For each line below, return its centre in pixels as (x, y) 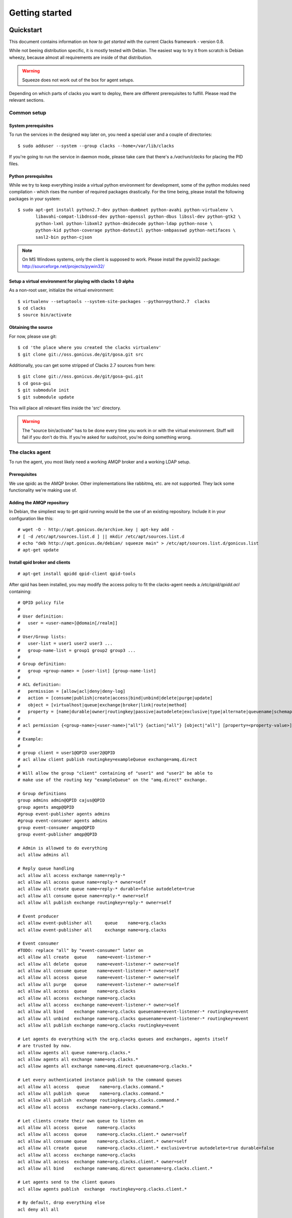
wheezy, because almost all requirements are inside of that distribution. (81, 57)
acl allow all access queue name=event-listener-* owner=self (99, 978)
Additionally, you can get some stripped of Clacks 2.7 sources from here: (82, 365)
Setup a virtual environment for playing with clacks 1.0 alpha (71, 281)
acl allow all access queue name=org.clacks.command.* (91, 1087)
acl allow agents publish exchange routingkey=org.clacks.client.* (102, 1189)
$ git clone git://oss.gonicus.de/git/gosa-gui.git (81, 377)
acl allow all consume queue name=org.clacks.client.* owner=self (102, 1141)
